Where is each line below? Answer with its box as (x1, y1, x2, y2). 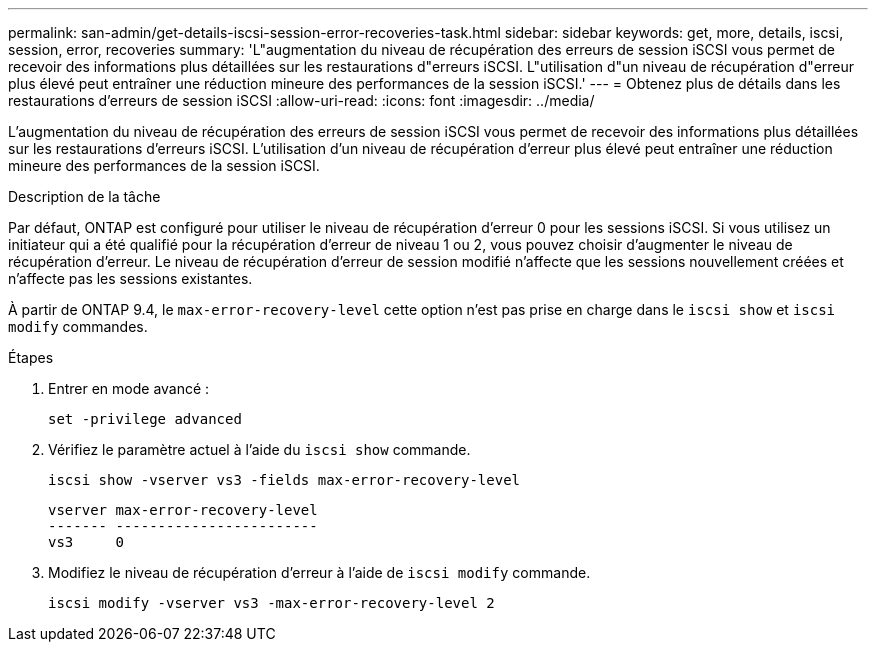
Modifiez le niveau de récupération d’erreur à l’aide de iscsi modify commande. (48, 564, 591, 581)
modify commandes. (8, 318, 148, 335)
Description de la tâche (8, 188, 161, 205)
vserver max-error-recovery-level (48, 502, 318, 518)
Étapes (8, 349, 54, 366)
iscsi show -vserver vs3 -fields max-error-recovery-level (48, 472, 521, 488)
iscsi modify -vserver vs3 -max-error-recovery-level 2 (48, 595, 495, 611)
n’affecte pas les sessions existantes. (8, 270, 253, 287)
